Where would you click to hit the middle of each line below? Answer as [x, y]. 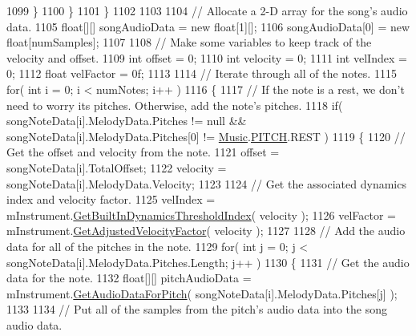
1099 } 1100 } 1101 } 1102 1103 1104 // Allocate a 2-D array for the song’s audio [207, 10]
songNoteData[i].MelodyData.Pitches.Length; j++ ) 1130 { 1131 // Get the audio [208, 262]
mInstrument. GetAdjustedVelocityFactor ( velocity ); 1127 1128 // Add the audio [206, 231]
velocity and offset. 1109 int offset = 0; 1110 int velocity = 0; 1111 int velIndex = [207, 57]
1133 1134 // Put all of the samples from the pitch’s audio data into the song [197, 309]
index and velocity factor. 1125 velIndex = [111, 199]
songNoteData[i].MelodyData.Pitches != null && [127, 121]
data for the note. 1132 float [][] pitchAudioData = [129, 278]
